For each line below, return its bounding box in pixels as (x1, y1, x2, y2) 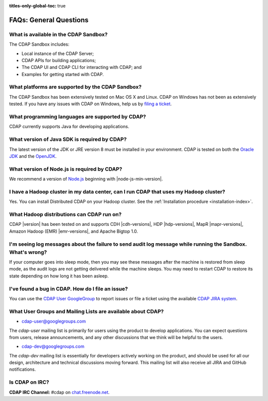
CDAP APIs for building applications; (21, 57, 96, 63)
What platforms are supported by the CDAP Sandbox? (9, 83, 142, 90)
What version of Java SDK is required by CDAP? (9, 136, 127, 143)
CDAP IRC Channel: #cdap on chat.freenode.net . (9, 389, 110, 395)
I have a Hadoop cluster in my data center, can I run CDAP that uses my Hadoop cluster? (9, 188, 225, 195)
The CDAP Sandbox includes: (9, 41, 69, 47)
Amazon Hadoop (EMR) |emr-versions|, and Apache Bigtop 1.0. (9, 228, 138, 234)
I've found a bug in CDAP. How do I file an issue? (9, 285, 128, 292)
